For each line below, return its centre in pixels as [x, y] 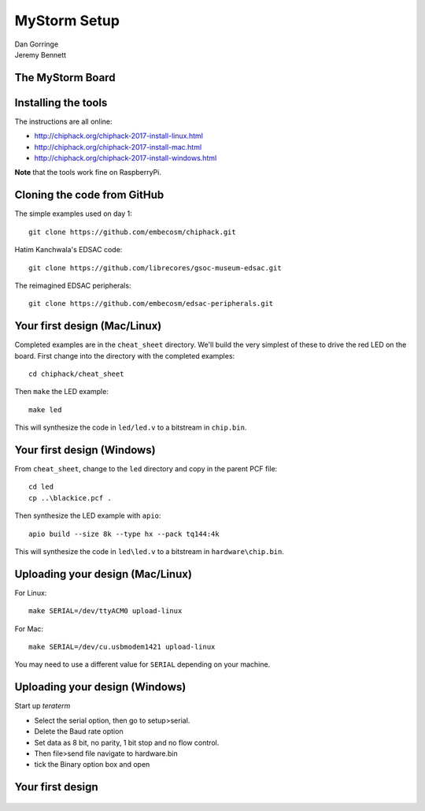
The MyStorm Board [65, 78]
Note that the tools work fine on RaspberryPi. [88, 173]
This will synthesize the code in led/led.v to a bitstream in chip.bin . [131, 428]
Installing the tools [61, 102]
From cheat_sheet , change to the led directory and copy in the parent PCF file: [146, 469]
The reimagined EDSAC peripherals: [73, 285]
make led [45, 409]
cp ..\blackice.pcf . [70, 498]
